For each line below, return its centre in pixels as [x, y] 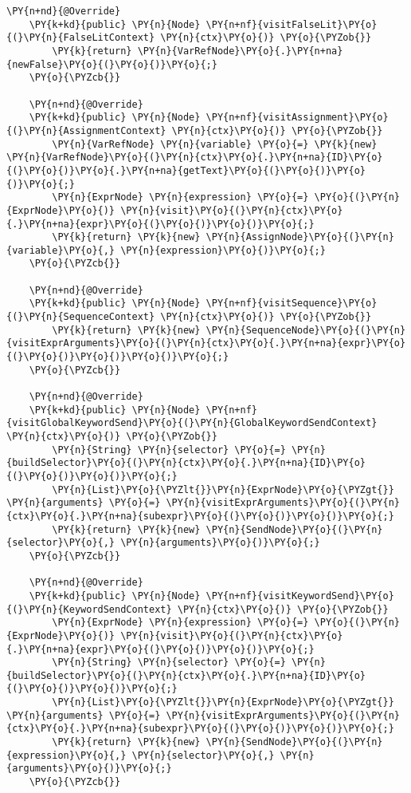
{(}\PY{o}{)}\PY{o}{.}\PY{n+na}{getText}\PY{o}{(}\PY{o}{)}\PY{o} [186, 170]
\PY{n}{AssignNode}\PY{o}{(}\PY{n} [300, 237]
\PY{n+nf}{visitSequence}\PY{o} [292, 304]
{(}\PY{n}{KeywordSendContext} [89, 609]
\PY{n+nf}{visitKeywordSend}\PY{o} [300, 596]
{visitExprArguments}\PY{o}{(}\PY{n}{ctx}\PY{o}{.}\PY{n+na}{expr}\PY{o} [206, 343]
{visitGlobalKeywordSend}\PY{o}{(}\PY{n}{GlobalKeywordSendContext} [192, 423]
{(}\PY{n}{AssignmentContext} [86, 130]
